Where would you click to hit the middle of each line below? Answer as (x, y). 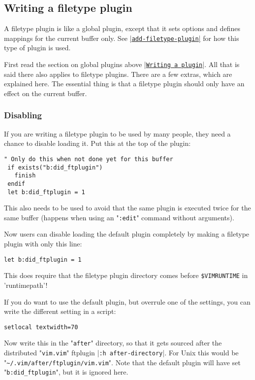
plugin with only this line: (43, 244)
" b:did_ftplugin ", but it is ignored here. (66, 372)
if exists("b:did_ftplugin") (55, 167)
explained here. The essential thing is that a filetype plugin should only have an (124, 84)
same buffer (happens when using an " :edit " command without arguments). (119, 217)
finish (25, 176)
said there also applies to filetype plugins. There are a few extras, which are (118, 74)
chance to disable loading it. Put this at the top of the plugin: (97, 143)
